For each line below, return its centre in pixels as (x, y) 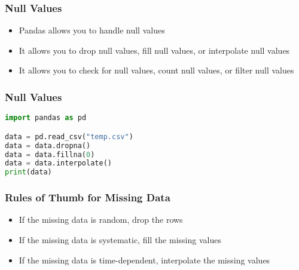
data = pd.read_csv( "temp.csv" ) (69, 136)
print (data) (28, 172)
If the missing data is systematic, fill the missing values (120, 239)
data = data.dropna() (48, 145)
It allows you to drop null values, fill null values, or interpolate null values (154, 50)
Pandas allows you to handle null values (92, 30)
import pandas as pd (46, 118)
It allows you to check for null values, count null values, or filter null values (156, 70)
